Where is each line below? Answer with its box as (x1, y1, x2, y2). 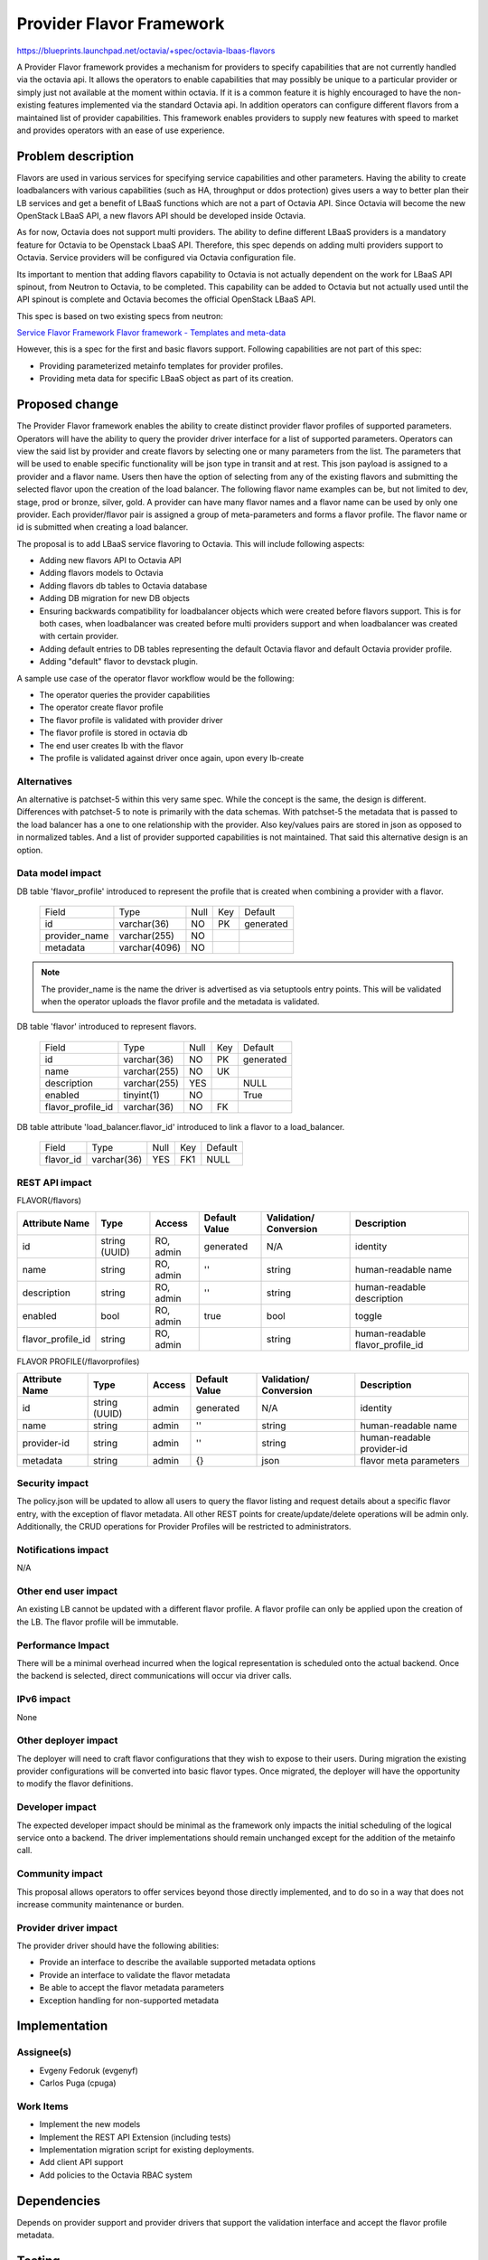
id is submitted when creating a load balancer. (16, 522, 189, 532)
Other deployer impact (16, 1734, 118, 1747)
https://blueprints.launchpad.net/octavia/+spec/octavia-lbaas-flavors (16, 45, 276, 56)
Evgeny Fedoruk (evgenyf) (39, 2065, 139, 2076)
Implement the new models (39, 2119, 141, 2130)
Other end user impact (16, 1585, 117, 1597)
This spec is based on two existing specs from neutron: (16, 310, 223, 321)
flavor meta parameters (360, 1454, 460, 1466)
